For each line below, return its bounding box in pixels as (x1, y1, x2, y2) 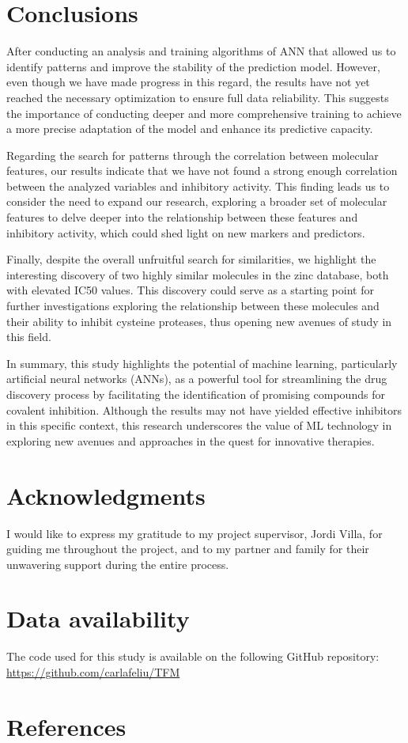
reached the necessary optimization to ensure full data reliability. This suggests (6, 89, 389, 105)
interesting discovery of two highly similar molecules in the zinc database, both (6, 266, 389, 282)
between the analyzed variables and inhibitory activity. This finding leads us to (6, 177, 390, 194)
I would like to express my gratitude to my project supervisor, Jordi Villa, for (6, 525, 383, 541)
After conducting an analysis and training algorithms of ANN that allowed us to (6, 43, 396, 59)
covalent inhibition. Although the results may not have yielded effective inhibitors (6, 401, 402, 418)
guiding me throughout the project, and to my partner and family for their (6, 540, 369, 557)
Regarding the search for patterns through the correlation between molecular (6, 146, 379, 163)
